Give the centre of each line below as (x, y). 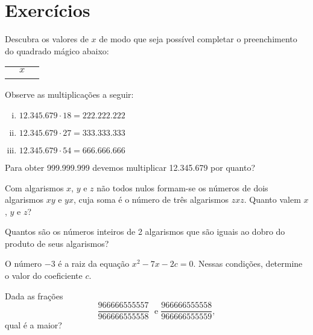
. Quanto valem (272, 199)
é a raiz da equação (94, 263)
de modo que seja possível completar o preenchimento (198, 39)
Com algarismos (34, 187)
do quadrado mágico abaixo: (57, 50)
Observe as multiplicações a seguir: (69, 94)
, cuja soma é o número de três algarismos (151, 199)
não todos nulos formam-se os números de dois (182, 187)
